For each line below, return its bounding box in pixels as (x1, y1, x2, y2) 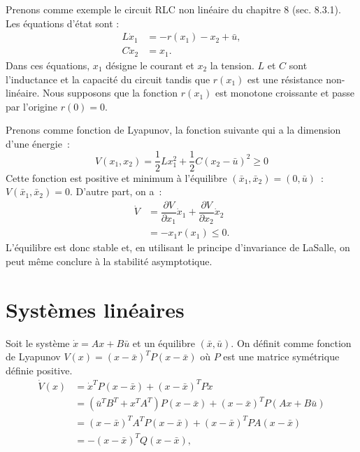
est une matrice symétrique (223, 349, 340, 364)
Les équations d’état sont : (6, 15, 120, 30)
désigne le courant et (106, 57, 194, 72)
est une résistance (247, 71, 323, 86)
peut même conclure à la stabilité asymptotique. (6, 253, 213, 268)
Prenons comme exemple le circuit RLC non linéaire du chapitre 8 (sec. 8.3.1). (6, 2, 341, 16)
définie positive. (6, 362, 73, 377)
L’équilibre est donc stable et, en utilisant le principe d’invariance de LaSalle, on (6, 240, 350, 255)
